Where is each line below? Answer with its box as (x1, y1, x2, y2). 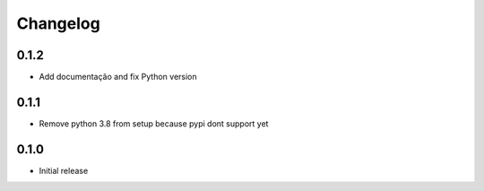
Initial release (39, 165, 89, 176)
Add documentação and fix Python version (39, 72, 197, 82)
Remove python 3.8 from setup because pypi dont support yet (39, 117, 269, 129)
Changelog (16, 13, 100, 33)
